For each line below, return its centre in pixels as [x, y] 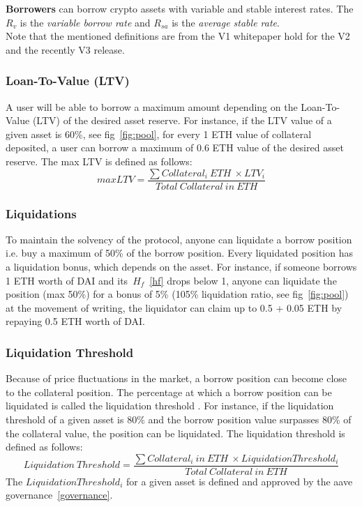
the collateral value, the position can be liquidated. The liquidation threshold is [175, 433]
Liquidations [41, 213]
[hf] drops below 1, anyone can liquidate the [243, 280]
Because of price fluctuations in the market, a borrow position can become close [176, 378]
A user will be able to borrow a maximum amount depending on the [152, 106]
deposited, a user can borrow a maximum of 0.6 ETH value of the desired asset [175, 147]
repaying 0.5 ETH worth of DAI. [75, 321]
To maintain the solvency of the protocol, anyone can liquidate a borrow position [179, 239]
